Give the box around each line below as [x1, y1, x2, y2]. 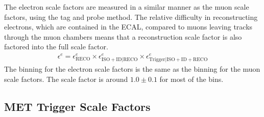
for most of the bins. [159, 73, 224, 84]
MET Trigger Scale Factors [4, 98, 151, 114]
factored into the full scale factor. [4, 41, 108, 52]
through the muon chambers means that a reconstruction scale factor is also [4, 31, 242, 42]
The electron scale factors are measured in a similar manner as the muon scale [4, 2, 249, 12]
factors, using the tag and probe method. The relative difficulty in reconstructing [4, 11, 258, 22]
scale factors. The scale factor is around [4, 73, 128, 84]
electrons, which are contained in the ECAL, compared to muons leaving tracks [4, 21, 253, 32]
